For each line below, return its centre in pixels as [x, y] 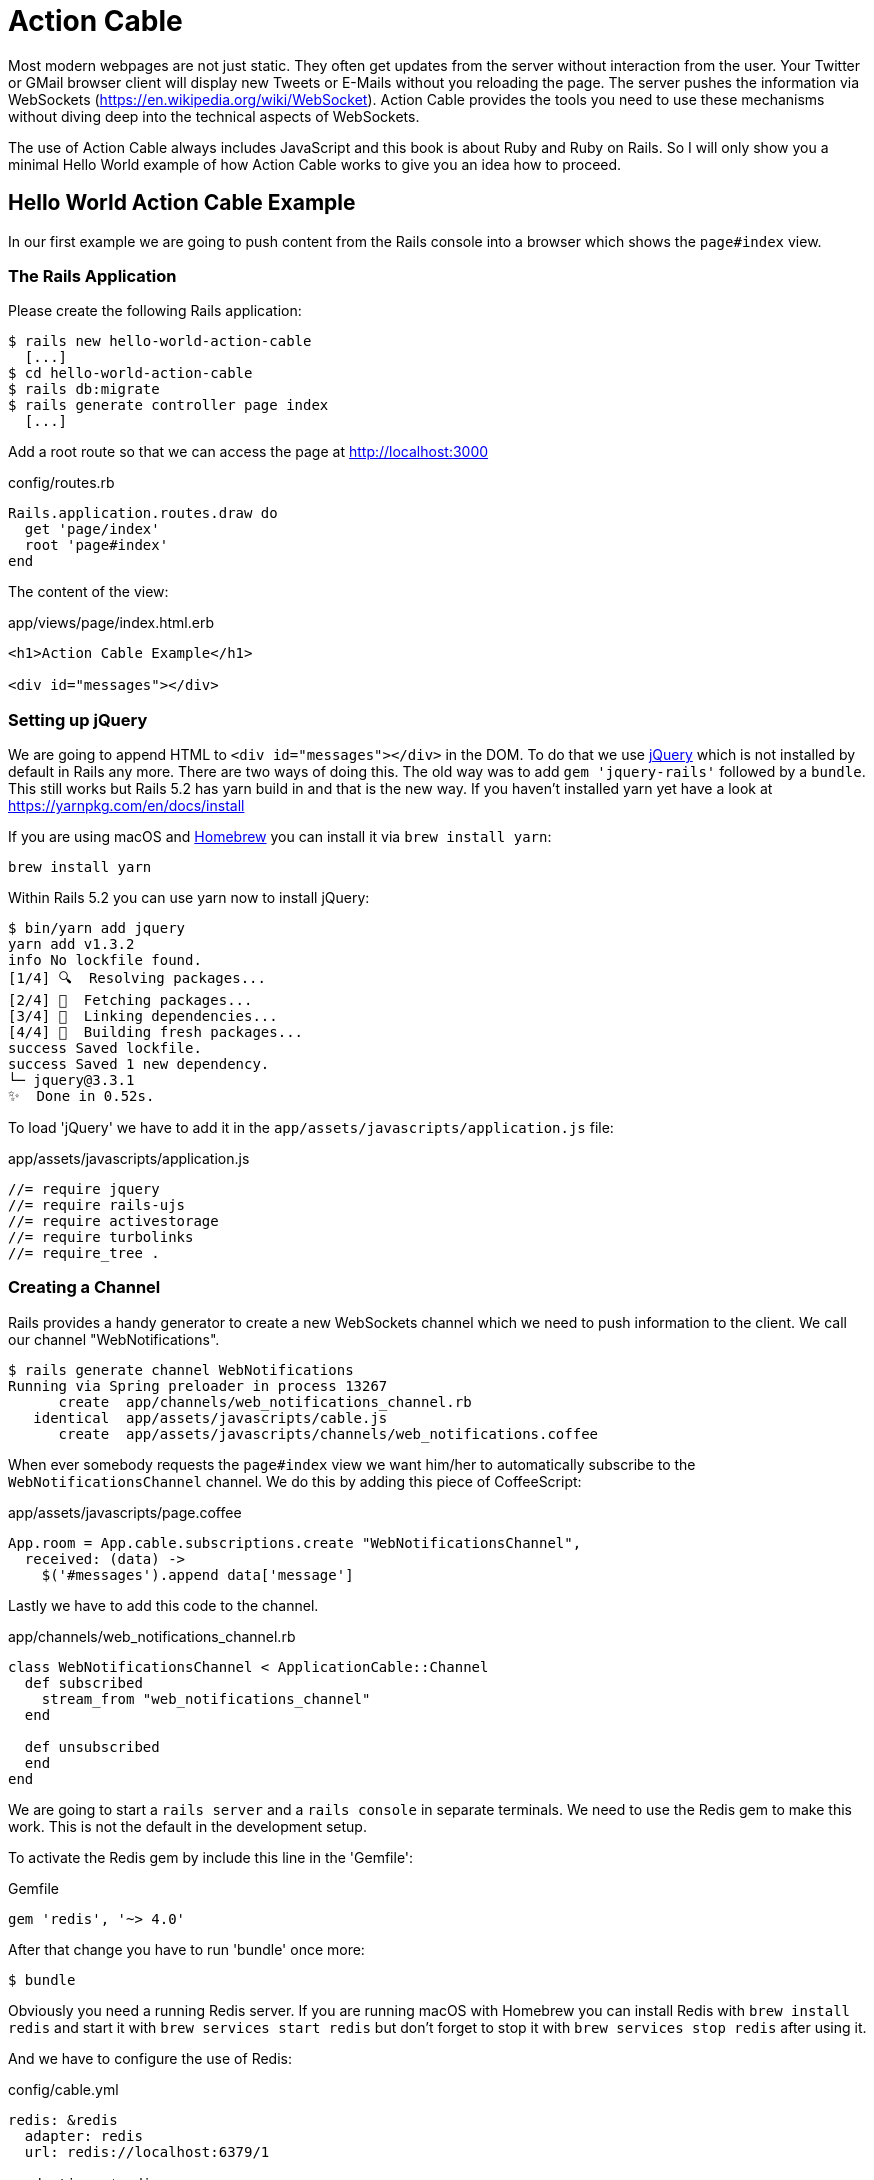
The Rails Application [92, 275]
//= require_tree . [84, 1253]
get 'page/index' [92, 529]
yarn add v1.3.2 [71, 944]
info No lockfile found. [105, 960]
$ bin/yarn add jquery [97, 928]
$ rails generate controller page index [168, 405]
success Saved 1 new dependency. [139, 1064]
